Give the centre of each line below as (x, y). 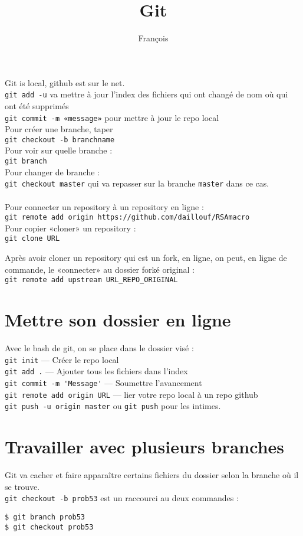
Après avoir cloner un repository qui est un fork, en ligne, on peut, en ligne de (146, 258)
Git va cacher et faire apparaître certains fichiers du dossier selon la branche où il (152, 475)
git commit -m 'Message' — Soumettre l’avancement (103, 382)
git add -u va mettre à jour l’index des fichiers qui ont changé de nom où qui (146, 94)
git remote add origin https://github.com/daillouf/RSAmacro (127, 218)
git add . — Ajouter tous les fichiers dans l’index (96, 371)
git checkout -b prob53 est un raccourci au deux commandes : (122, 498)
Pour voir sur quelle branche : (59, 150)
